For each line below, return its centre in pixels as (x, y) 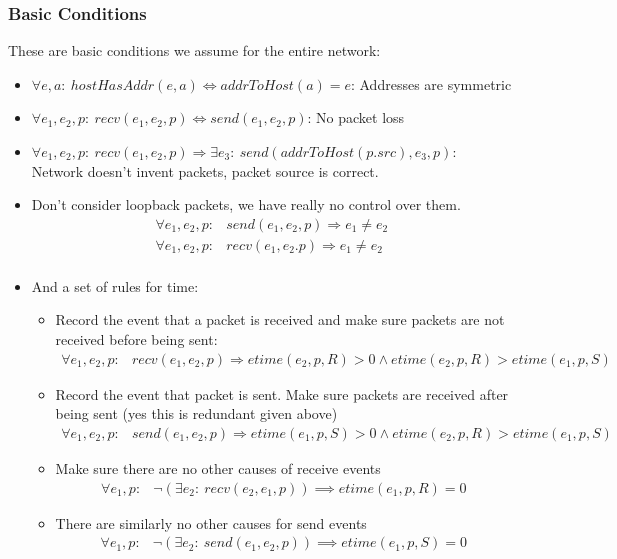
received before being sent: (136, 339)
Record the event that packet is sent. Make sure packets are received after (282, 393)
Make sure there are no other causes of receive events (218, 467)
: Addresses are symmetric (431, 83)
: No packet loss (356, 117)
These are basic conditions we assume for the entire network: (194, 50)
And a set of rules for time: (115, 285)
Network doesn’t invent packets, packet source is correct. (205, 170)
